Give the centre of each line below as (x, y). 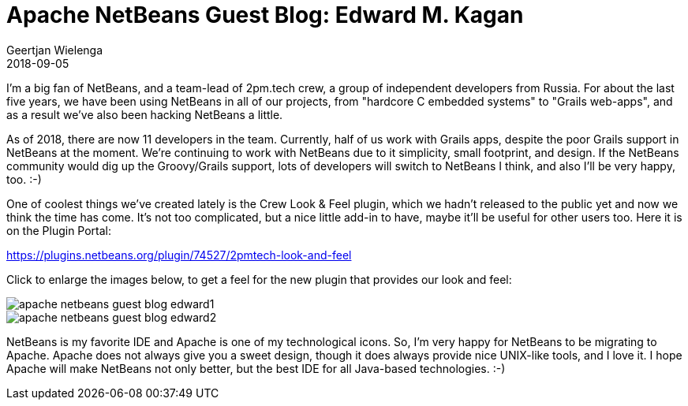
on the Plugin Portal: (59, 230)
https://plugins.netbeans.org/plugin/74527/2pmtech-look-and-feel (179, 255)
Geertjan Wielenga (55, 50)
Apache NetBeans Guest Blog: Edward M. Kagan (265, 15)
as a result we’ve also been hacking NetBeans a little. (145, 114)
